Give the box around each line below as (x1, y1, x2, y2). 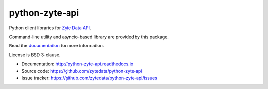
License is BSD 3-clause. (9, 52, 61, 58)
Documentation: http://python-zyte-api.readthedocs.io (21, 61, 134, 67)
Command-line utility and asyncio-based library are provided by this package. (9, 34, 169, 40)
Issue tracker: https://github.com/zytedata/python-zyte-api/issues (21, 75, 157, 81)
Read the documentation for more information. (9, 43, 104, 49)
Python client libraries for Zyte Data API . (9, 25, 91, 31)
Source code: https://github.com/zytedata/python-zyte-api (21, 68, 142, 74)
